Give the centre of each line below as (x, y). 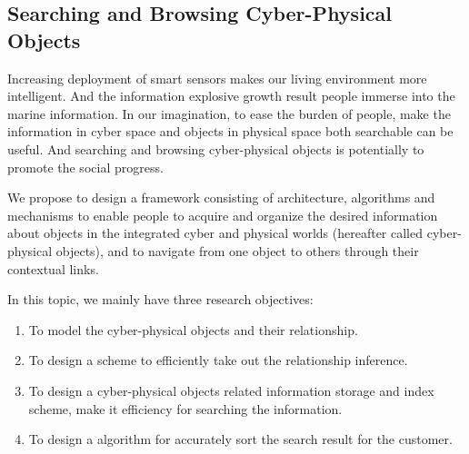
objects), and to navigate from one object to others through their (237, 250)
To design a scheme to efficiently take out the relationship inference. (218, 360)
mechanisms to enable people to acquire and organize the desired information (223, 215)
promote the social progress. (85, 167)
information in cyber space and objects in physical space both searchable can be (230, 131)
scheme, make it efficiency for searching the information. (185, 408)
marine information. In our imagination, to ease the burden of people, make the (229, 113)
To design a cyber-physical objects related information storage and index (231, 390)
